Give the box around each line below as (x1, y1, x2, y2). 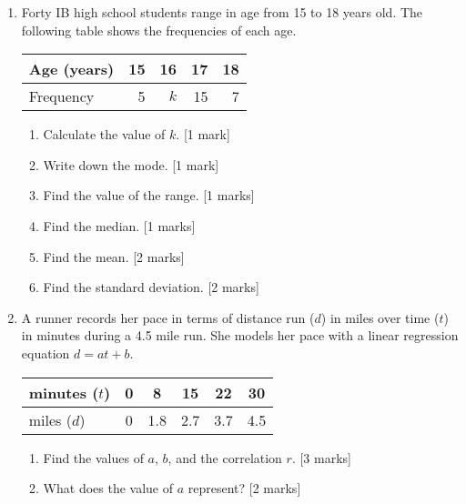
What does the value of (43, 479, 174, 498)
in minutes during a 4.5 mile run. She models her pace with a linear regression (21, 326, 459, 345)
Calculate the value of (43, 125, 166, 144)
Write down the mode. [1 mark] (43, 155, 219, 174)
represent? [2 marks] (187, 479, 301, 498)
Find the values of (43, 448, 144, 467)
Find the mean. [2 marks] (43, 247, 185, 266)
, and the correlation (167, 448, 282, 467)
